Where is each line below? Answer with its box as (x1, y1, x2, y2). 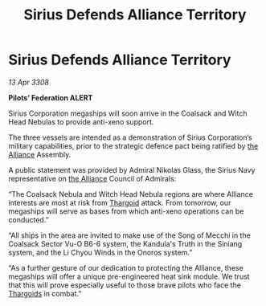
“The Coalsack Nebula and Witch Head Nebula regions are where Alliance (8, 189, 253, 198)
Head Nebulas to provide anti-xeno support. (8, 116, 154, 126)
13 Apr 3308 (8, 77, 50, 87)
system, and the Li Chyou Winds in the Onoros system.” (8, 247, 193, 257)
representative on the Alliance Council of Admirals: (8, 173, 177, 183)
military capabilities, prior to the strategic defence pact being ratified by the (8, 141, 259, 150)
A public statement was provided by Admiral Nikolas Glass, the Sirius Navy (8, 165, 256, 174)
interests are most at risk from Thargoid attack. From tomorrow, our (8, 198, 231, 207)
